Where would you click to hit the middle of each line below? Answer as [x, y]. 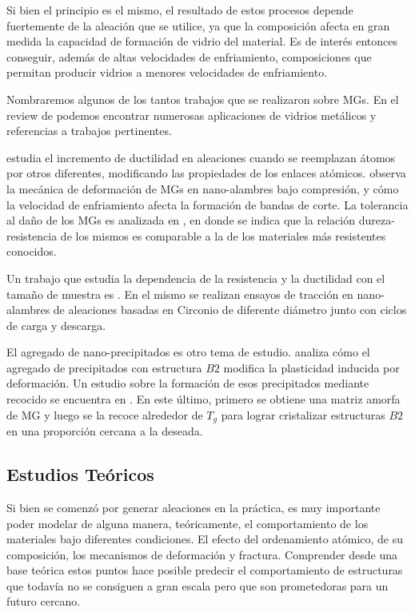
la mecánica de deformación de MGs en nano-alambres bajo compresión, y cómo [203, 188]
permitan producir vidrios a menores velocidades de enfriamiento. [167, 72]
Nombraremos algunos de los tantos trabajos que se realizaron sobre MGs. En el [203, 99]
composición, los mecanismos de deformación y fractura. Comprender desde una [202, 554]
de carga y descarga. [56, 325]
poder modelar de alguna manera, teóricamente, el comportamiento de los [188, 523]
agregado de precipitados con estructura [104, 367]
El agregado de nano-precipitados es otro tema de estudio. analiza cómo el [188, 352]
